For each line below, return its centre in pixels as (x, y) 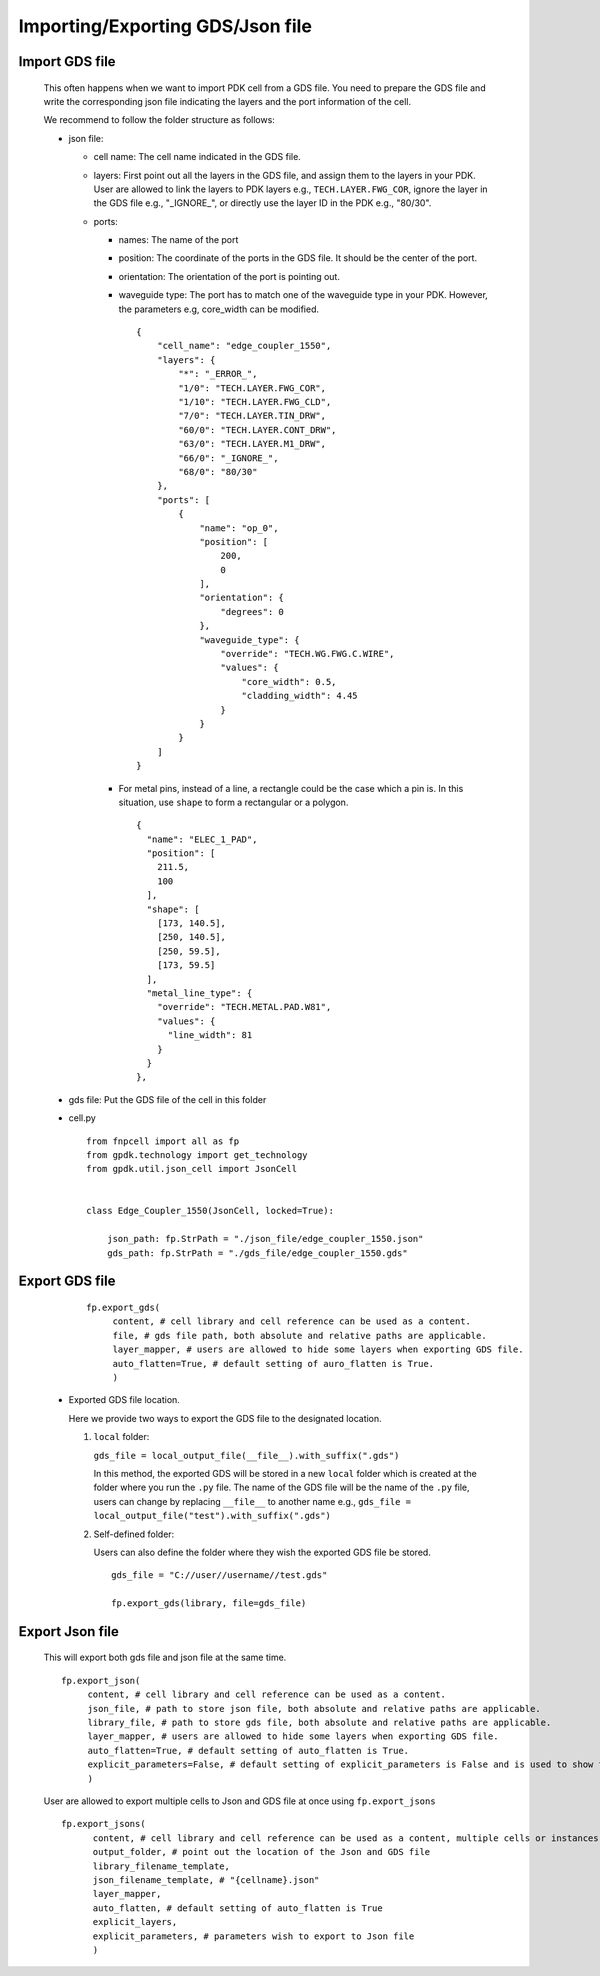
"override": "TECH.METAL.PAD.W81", (244, 1007)
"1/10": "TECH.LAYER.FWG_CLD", (255, 401)
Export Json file (69, 1631)
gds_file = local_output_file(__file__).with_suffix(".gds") (246, 1455)
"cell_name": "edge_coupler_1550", (244, 346)
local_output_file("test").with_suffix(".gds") (212, 1516)
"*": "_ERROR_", (218, 374)
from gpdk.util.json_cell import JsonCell (192, 1169)
